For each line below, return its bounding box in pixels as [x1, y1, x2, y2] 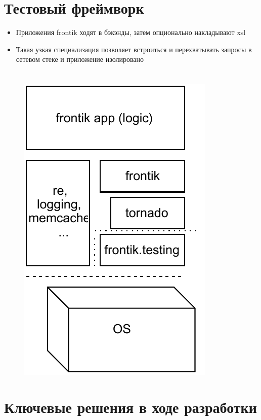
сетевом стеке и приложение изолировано [16, 54, 144, 64]
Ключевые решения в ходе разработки [4, 396, 257, 417]
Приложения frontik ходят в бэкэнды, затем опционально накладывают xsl [16, 27, 246, 38]
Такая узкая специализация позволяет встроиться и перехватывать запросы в [16, 44, 252, 54]
